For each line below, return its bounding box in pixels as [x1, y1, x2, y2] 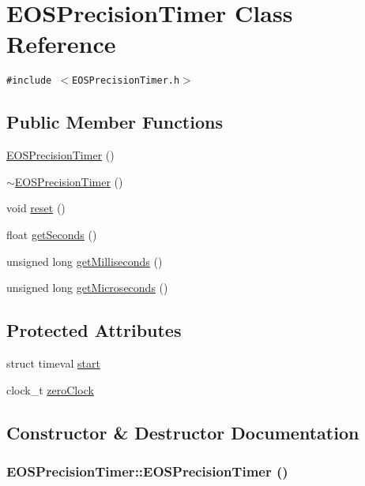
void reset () [6, 200, 66, 216]
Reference [6, 28, 116, 60]
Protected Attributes [6, 318, 182, 342]
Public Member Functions [6, 110, 223, 134]
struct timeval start [6, 354, 100, 371]
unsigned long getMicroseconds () [6, 279, 168, 296]
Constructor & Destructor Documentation [6, 420, 359, 444]
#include [6, 75, 52, 87]
